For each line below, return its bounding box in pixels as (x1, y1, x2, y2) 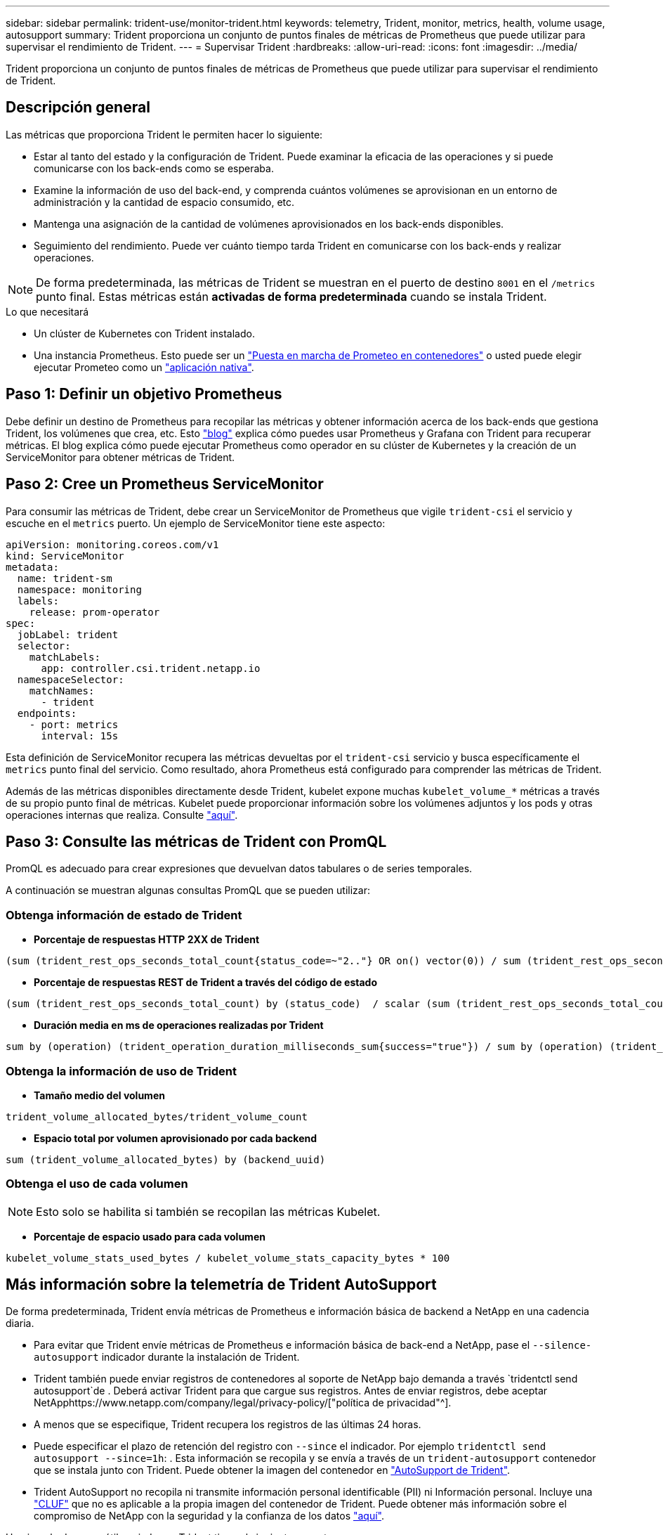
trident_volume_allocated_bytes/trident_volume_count (6, 1110, 308, 1122)
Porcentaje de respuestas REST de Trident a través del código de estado (34, 976, 377, 989)
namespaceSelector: (17, 673, 124, 685)
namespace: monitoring (17, 583, 142, 595)
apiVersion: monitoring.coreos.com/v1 (6, 538, 219, 550)
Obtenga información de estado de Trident (6, 907, 242, 922)
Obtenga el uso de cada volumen (6, 1177, 188, 1191)
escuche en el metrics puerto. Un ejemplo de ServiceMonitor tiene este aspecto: (6, 517, 386, 529)
